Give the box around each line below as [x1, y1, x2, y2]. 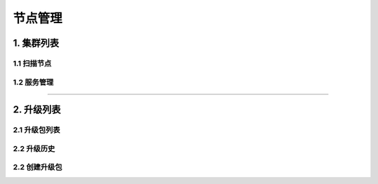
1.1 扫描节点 [13, 58, 52, 68]
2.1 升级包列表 [13, 125, 61, 135]
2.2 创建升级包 [13, 162, 62, 172]
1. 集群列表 [13, 37, 59, 49]
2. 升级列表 [13, 104, 61, 115]
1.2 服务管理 [13, 77, 54, 87]
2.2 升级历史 [13, 143, 55, 153]
